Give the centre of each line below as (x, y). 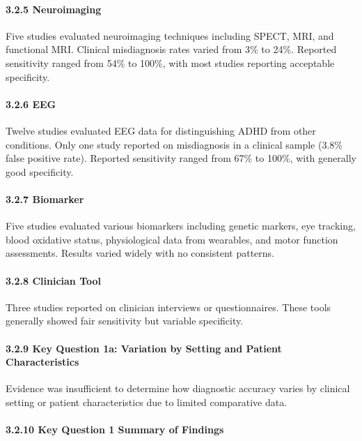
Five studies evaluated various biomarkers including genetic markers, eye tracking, (181, 226)
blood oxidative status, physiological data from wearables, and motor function (172, 239)
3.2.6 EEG (31, 104)
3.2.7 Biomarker (45, 199)
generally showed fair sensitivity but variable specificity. (125, 321)
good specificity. (40, 171)
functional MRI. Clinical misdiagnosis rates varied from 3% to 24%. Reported (171, 49)
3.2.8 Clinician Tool (54, 280)
